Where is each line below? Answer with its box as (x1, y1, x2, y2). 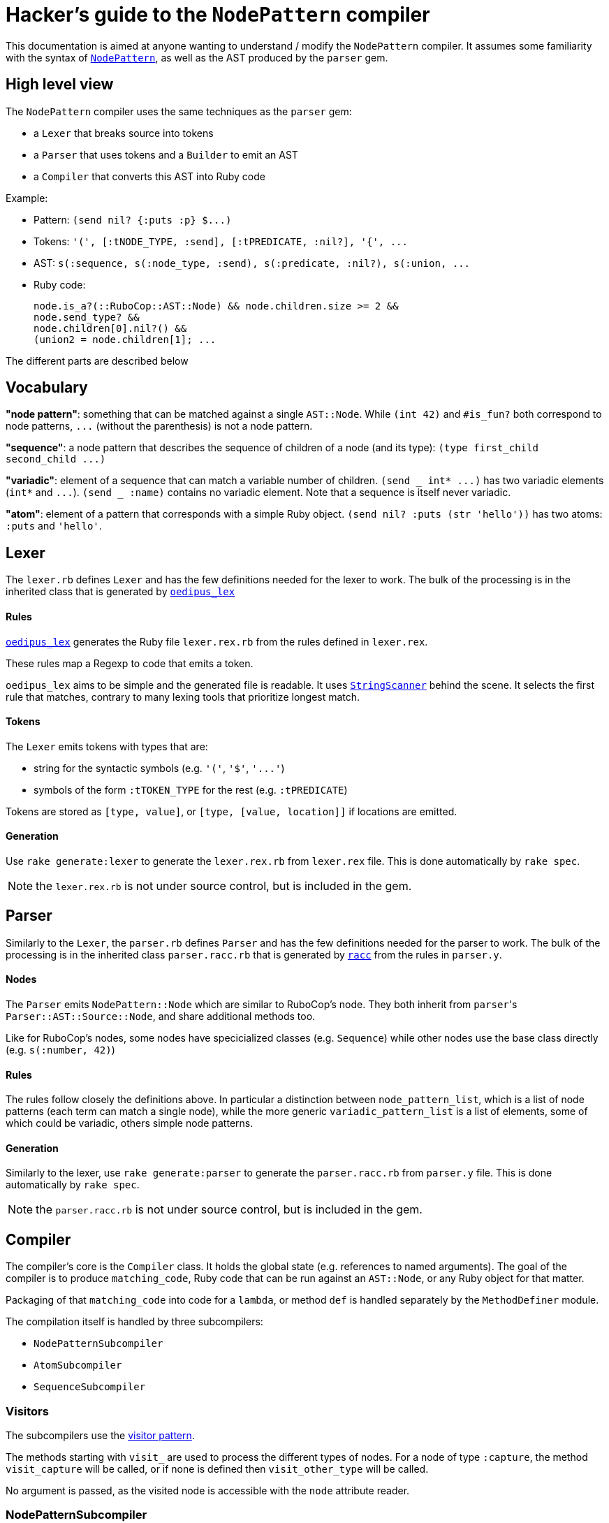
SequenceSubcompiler (34, 1381, 146, 1393)
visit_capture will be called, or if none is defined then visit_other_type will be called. (6, 1463, 429, 1475)
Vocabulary (6, 379, 88, 397)
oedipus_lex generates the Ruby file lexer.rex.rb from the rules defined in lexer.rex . (6, 635, 428, 648)
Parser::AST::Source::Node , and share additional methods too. (6, 1010, 316, 1022)
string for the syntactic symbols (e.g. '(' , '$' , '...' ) (34, 761, 285, 774)
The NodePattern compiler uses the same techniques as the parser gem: (6, 105, 352, 117)
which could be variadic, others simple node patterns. (6, 1117, 254, 1130)
